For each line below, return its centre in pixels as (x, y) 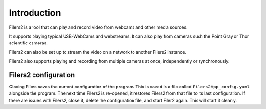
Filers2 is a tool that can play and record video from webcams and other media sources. (98, 27)
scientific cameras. (28, 43)
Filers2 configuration (42, 75)
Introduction (35, 13)
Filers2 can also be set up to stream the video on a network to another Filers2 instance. (98, 52)
